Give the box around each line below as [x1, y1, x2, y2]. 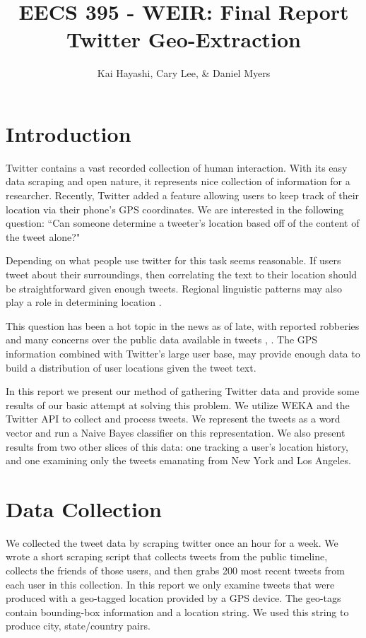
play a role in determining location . [6, 295, 162, 309]
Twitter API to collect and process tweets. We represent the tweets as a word [6, 411, 341, 426]
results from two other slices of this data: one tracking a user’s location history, [6, 439, 349, 454]
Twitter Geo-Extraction [66, 25, 301, 54]
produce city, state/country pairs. [6, 618, 150, 633]
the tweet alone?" [6, 229, 81, 244]
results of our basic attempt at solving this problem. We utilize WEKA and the [6, 397, 350, 412]
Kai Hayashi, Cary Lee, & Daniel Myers [97, 66, 271, 81]
